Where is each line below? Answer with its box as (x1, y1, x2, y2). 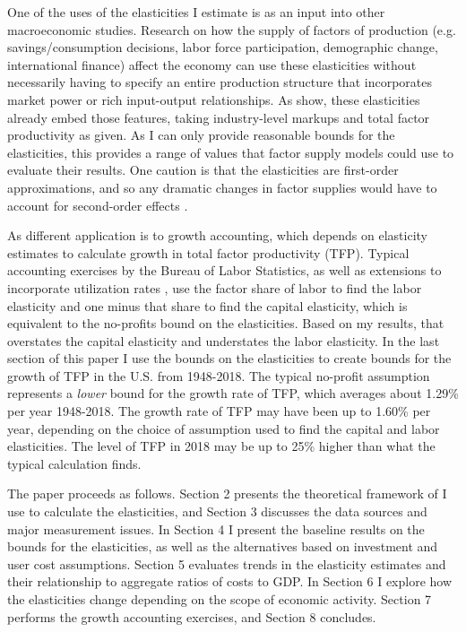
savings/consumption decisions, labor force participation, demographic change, (7, 38, 438, 56)
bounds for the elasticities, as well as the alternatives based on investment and (7, 537, 438, 556)
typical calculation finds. (7, 454, 142, 472)
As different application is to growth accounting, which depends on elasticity (7, 226, 427, 245)
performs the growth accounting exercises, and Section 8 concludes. (7, 607, 376, 626)
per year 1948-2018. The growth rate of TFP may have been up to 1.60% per (7, 402, 431, 420)
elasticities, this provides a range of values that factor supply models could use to (7, 143, 454, 161)
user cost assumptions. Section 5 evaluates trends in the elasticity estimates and (7, 554, 446, 573)
